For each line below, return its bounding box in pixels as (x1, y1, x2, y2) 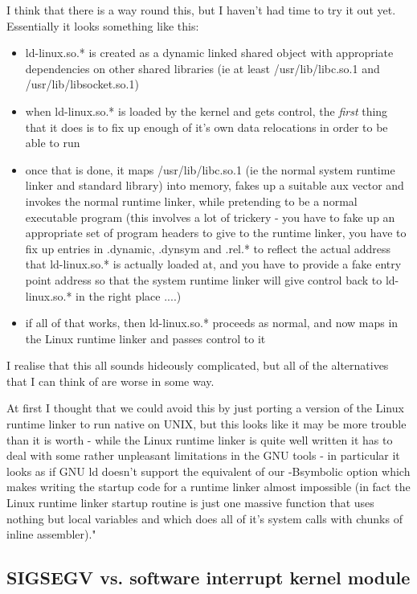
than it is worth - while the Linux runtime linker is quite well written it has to (6, 431, 393, 448)
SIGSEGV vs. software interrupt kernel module (6, 565, 411, 590)
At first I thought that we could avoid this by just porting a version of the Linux (6, 399, 404, 416)
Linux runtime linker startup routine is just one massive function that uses (6, 494, 374, 511)
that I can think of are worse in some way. (6, 372, 215, 389)
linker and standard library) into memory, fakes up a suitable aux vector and (25, 177, 404, 194)
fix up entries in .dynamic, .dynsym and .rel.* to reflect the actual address (25, 240, 391, 256)
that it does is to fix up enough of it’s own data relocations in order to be (25, 118, 388, 135)
